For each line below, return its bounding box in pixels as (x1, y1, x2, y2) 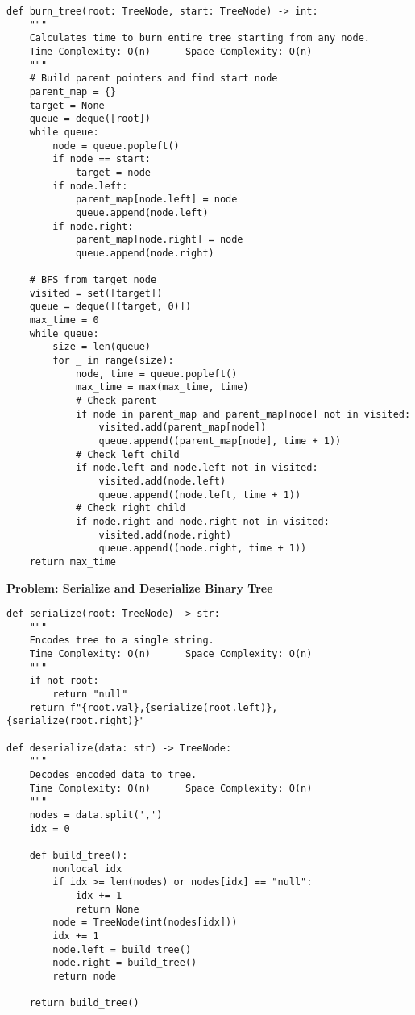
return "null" (52, 688, 128, 701)
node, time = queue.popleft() (75, 368, 238, 380)
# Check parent (75, 395, 157, 407)
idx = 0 (29, 822, 70, 834)
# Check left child (75, 448, 180, 460)
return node (52, 970, 117, 982)
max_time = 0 (29, 314, 99, 327)
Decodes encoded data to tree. (29, 769, 197, 781)
